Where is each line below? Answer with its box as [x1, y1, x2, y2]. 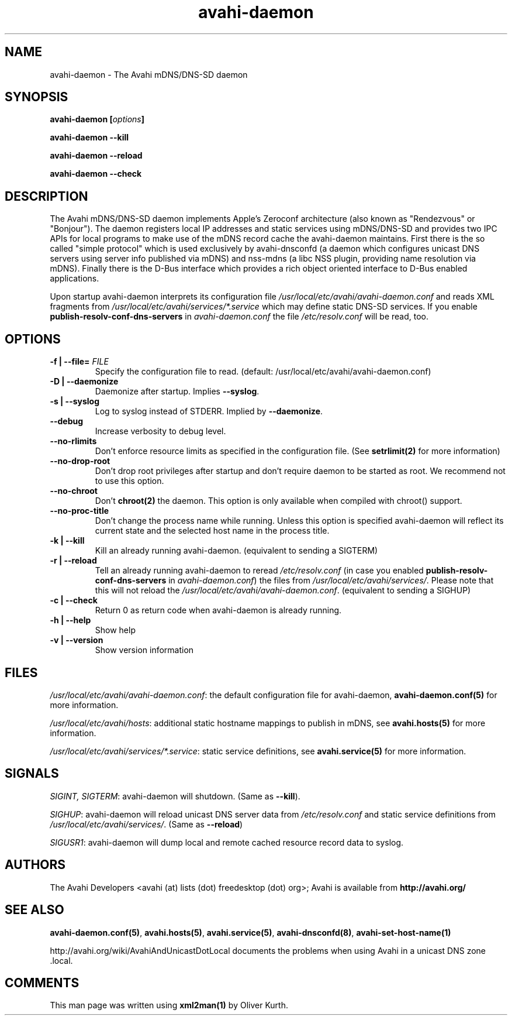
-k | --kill [50, 535, 85, 546]
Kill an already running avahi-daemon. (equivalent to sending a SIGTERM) [95, 545, 378, 556]
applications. [50, 273, 99, 284]
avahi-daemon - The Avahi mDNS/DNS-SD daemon [50, 69, 248, 80]
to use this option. [95, 476, 164, 486]
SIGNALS [5, 766, 59, 781]
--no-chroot [50, 486, 98, 496]
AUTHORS [5, 857, 66, 873]
